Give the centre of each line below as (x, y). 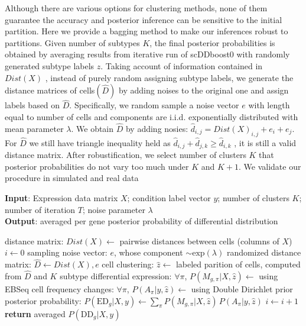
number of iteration (40, 209)
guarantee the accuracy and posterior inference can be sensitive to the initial (144, 19)
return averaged (35, 313)
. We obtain (92, 128)
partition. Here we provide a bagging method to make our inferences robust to (147, 31)
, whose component (148, 252)
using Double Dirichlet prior (242, 289)
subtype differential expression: (116, 276)
